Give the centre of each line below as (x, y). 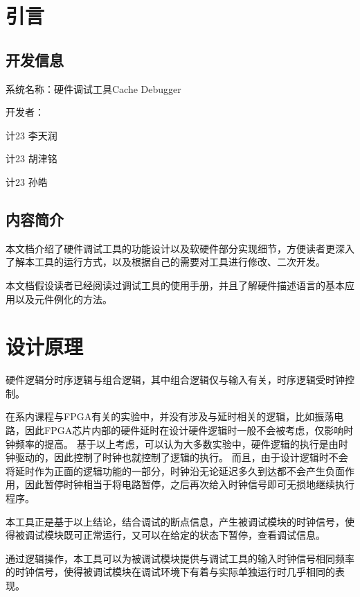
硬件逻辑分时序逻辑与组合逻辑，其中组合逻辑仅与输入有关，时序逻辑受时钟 (175, 380)
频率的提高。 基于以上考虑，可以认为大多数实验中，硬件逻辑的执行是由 (177, 443)
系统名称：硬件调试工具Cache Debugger (93, 88)
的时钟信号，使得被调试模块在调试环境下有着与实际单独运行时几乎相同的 (170, 572)
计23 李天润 (31, 135)
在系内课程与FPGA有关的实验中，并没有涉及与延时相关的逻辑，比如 (160, 416)
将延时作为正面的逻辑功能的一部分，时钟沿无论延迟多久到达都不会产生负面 (175, 470)
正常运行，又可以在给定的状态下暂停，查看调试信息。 (204, 535)
